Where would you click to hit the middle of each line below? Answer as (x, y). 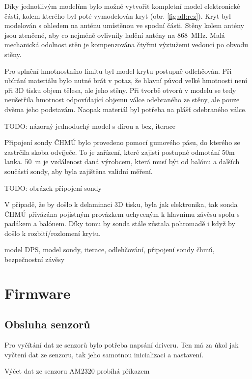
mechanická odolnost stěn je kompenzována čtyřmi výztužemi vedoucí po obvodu (126, 44)
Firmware (38, 293)
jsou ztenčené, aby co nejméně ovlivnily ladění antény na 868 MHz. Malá (115, 35)
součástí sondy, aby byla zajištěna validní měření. (79, 171)
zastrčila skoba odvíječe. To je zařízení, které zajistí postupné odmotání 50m (120, 152)
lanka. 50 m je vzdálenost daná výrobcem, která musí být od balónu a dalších (122, 161)
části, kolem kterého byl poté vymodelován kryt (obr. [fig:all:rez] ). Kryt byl (118, 15)
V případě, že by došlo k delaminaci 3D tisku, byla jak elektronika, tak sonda (121, 204)
